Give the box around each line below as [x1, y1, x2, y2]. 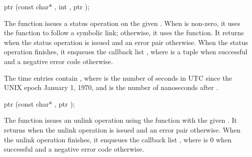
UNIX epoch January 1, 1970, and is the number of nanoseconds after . [4, 82, 218, 92]
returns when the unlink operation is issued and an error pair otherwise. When [4, 124, 241, 135]
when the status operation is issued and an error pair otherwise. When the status [4, 37, 248, 47]
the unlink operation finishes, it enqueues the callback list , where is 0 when [4, 134, 232, 144]
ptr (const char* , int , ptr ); [4, 1, 90, 11]
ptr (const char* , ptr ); [4, 98, 75, 109]
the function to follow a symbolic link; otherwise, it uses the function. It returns [4, 27, 244, 38]
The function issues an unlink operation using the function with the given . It [4, 115, 237, 125]
